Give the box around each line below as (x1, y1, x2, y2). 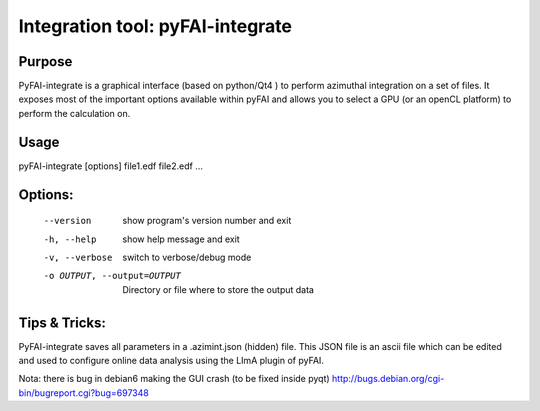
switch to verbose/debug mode (122, 251, 252, 263)
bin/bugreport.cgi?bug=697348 (18, 386, 149, 399)
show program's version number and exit (122, 215, 292, 227)
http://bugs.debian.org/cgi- (331, 373, 445, 385)
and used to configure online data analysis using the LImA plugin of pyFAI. (18, 355, 325, 367)
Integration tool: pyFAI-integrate (18, 15, 293, 37)
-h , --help (43, 233, 97, 245)
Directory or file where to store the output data (122, 283, 315, 295)
